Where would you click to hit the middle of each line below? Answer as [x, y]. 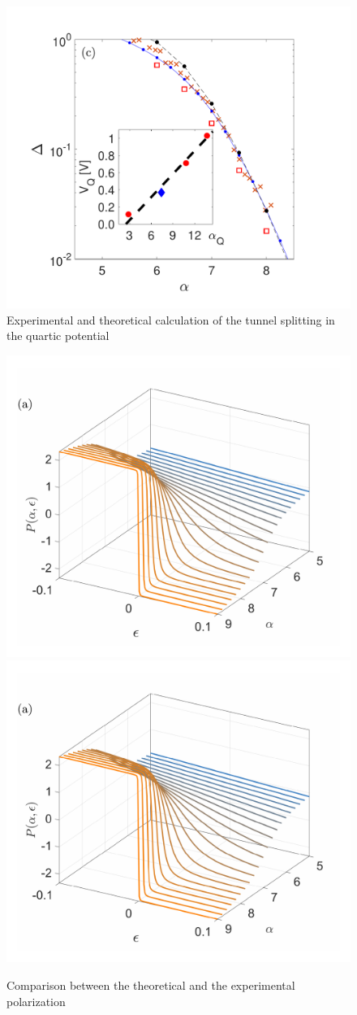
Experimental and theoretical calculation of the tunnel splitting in [171, 319]
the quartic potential [58, 335]
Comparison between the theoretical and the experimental [151, 985]
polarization [36, 1001]
